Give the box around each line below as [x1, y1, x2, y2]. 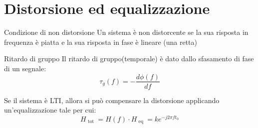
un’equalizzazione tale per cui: [4, 105, 96, 115]
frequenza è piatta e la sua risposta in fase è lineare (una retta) [4, 36, 198, 47]
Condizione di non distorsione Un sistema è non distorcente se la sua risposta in [4, 27, 249, 37]
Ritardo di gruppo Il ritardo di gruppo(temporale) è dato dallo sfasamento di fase [4, 53, 254, 64]
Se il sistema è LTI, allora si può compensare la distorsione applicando [4, 95, 220, 105]
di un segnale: [4, 63, 46, 73]
